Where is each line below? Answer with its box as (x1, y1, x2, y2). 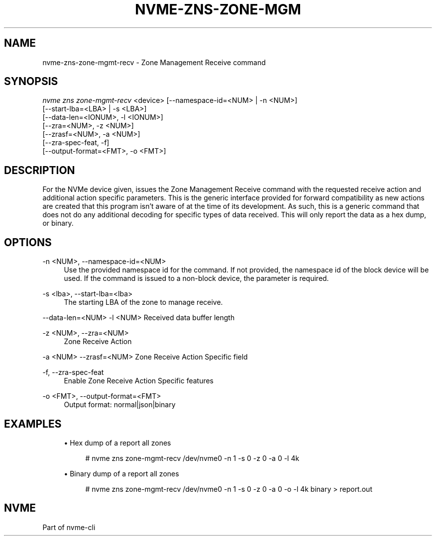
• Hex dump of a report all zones (64, 438, 171, 447)
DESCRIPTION (4, 164, 75, 177)
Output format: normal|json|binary (64, 400, 176, 409)
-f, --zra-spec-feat (42, 368, 104, 377)
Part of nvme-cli (42, 523, 96, 532)
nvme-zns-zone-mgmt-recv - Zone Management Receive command (42, 58, 266, 67)
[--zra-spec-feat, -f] (42, 138, 109, 147)
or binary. (42, 219, 74, 228)
